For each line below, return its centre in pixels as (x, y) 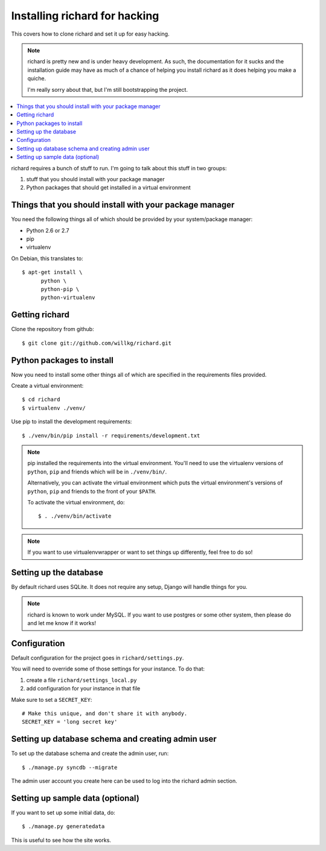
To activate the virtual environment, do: (76, 502)
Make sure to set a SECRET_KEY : (52, 699)
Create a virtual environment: (47, 386)
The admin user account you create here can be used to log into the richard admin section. (124, 781)
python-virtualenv (68, 298)
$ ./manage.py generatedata (63, 827)
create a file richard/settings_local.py (81, 680)
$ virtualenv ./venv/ (54, 408)
